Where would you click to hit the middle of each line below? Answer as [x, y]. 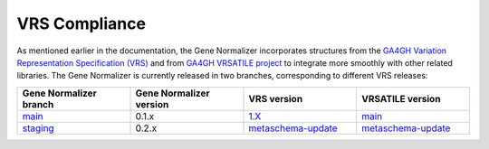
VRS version [276, 98]
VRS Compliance [81, 23]
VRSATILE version [401, 98]
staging [38, 128]
